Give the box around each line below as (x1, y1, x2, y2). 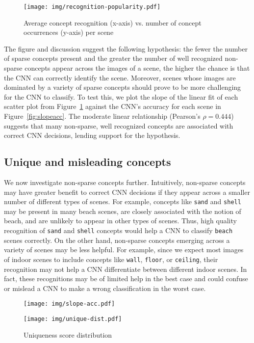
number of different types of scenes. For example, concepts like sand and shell (4, 196, 241, 207)
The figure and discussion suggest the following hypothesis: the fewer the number (4, 43, 248, 53)
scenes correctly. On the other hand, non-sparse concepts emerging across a (4, 235, 230, 245)
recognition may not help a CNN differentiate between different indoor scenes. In (4, 264, 247, 274)
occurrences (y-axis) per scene (24, 27, 114, 37)
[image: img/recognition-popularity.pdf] (24, 3, 161, 10)
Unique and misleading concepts (4, 154, 171, 169)
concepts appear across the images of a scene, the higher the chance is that (25, 63, 250, 73)
